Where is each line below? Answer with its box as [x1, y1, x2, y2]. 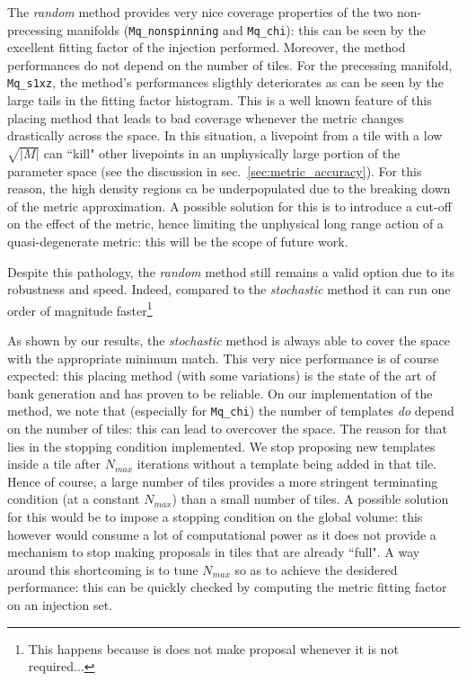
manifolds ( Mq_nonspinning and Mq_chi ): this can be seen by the [66, 20, 426, 39]
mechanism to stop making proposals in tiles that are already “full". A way [7, 542, 420, 561]
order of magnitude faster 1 [7, 298, 153, 319]
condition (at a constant [7, 489, 140, 508]
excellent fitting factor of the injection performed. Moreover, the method [7, 38, 406, 57]
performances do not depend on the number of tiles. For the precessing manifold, [7, 55, 453, 74]
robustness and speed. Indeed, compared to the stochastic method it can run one [7, 280, 451, 299]
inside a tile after [7, 454, 101, 473]
